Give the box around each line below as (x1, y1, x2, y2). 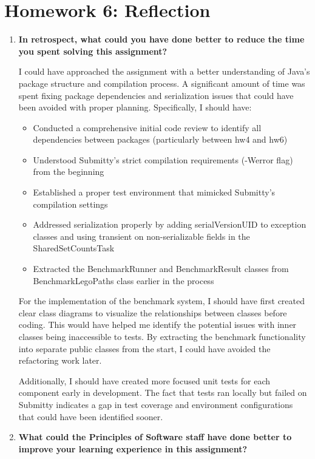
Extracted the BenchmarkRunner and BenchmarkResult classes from (33, 262, 289, 275)
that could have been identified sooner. (18, 410, 163, 423)
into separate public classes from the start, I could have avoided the (18, 342, 271, 355)
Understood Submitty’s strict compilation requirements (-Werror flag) (33, 153, 293, 166)
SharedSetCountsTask (33, 242, 115, 254)
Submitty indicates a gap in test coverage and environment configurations (18, 398, 293, 410)
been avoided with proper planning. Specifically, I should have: (18, 101, 252, 114)
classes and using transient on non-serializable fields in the (33, 229, 250, 242)
